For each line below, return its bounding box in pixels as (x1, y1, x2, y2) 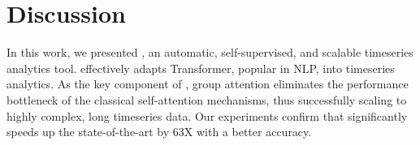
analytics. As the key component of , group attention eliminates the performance (6, 75, 409, 92)
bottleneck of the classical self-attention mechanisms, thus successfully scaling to (6, 91, 407, 108)
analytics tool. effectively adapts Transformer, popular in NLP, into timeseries (6, 59, 395, 76)
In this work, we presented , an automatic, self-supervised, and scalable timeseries (6, 44, 414, 61)
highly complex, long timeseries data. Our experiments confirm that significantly (6, 107, 408, 124)
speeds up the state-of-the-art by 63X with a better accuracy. (6, 123, 312, 140)
